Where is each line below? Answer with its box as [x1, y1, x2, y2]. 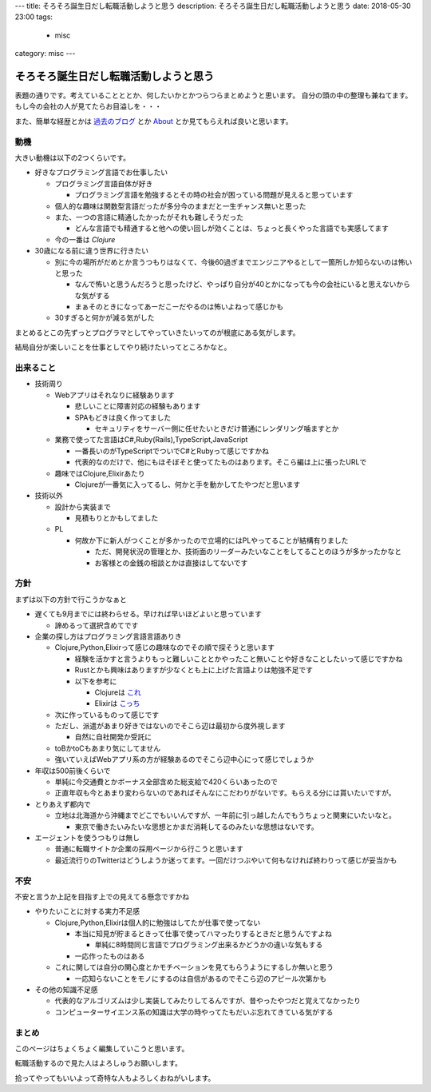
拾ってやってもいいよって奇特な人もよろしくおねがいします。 [14, 1073, 215, 1082]
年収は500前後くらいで [34, 766, 111, 775]
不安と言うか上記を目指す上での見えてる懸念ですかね [14, 891, 190, 901]
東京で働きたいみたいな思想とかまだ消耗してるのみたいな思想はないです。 [74, 822, 318, 831]
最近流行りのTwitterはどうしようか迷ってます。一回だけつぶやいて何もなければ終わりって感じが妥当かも [54, 855, 397, 865]
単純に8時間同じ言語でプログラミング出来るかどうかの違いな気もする [94, 940, 323, 950]
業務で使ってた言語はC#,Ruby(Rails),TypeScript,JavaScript [54, 435, 248, 444]
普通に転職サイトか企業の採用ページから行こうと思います [54, 844, 243, 854]
